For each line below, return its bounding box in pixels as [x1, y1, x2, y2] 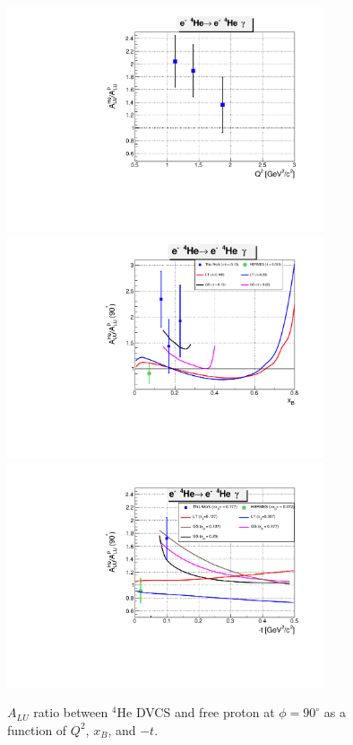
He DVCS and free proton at [116, 703, 275, 722]
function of [7, 720, 67, 739]
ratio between [33, 703, 108, 722]
